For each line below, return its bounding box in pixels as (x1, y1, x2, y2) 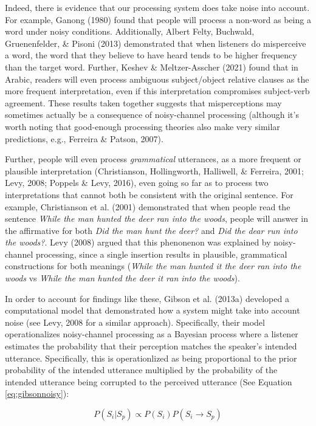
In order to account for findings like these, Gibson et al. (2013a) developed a (5, 292, 289, 304)
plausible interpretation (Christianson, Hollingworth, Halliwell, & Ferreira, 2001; (5, 164, 304, 177)
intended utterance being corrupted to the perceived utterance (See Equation (5, 375, 292, 388)
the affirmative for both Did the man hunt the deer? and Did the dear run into (5, 224, 298, 236)
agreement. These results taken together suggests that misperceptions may (5, 96, 282, 109)
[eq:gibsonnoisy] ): (5, 387, 69, 400)
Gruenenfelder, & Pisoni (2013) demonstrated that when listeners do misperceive (5, 36, 306, 49)
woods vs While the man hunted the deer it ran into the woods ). (5, 272, 240, 284)
